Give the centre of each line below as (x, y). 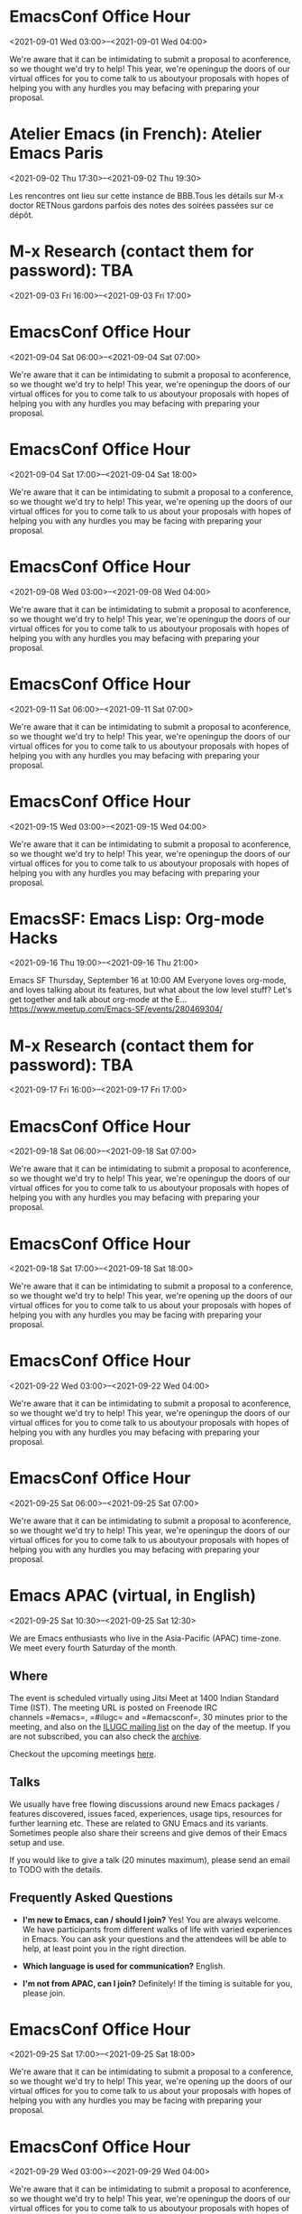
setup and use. (37, 1842)
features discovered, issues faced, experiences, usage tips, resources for (146, 1813)
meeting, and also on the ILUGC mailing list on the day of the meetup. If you (150, 1726)
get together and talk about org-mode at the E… (98, 1000)
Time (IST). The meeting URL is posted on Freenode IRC (114, 1707)
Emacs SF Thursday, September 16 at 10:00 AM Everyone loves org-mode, (148, 981)
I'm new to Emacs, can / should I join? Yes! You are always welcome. (151, 1920)
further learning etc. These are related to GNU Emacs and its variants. (139, 1823)
